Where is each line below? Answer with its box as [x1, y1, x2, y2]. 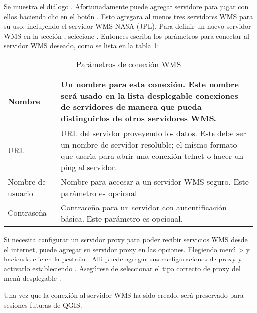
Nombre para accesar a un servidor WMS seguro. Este [60, 175, 249, 187]
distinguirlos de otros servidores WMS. [60, 112, 216, 124]
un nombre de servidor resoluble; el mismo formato [60, 138, 237, 150]
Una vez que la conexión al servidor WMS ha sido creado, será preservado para [4, 289, 244, 300]
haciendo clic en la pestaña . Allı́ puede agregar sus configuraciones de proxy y [4, 254, 242, 264]
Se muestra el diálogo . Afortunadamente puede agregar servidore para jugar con [4, 1, 249, 11]
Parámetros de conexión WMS [76, 58, 181, 70]
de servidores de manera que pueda [60, 101, 202, 112]
